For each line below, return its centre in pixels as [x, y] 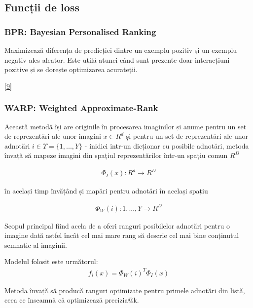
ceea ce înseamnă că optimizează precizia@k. [72, 300]
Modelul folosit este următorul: [51, 261]
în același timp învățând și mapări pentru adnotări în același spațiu [106, 190]
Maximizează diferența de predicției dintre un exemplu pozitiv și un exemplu [121, 50]
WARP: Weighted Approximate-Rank [81, 108]
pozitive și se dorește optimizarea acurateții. [71, 69]
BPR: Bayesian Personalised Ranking [80, 31]
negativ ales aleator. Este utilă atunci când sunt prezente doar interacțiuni [117, 59]
